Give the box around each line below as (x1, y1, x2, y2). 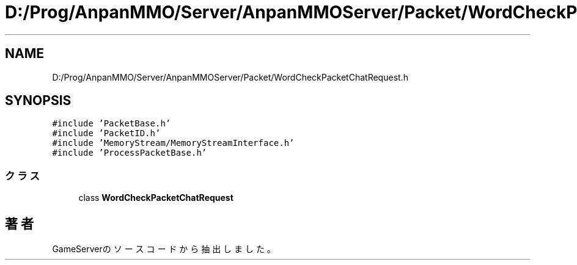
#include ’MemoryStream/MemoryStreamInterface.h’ (52, 138, 295, 148)
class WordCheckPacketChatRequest (78, 192, 233, 203)
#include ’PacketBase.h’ (52, 118, 171, 129)
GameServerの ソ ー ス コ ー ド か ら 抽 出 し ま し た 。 (52, 244, 276, 255)
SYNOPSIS (5, 93, 72, 109)
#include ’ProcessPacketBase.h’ (52, 148, 207, 158)
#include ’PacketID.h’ (52, 128, 161, 139)
